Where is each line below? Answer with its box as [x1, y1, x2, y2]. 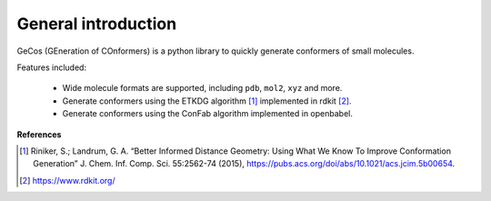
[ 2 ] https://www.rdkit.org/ [19, 175, 115, 186]
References [16, 128, 62, 140]
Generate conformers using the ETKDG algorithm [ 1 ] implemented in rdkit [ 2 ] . [62, 95, 352, 106]
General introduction [16, 14, 177, 34]
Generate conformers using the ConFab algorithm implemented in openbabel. [62, 108, 354, 119]
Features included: [16, 62, 86, 73]
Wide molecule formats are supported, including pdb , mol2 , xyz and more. [62, 83, 343, 94]
